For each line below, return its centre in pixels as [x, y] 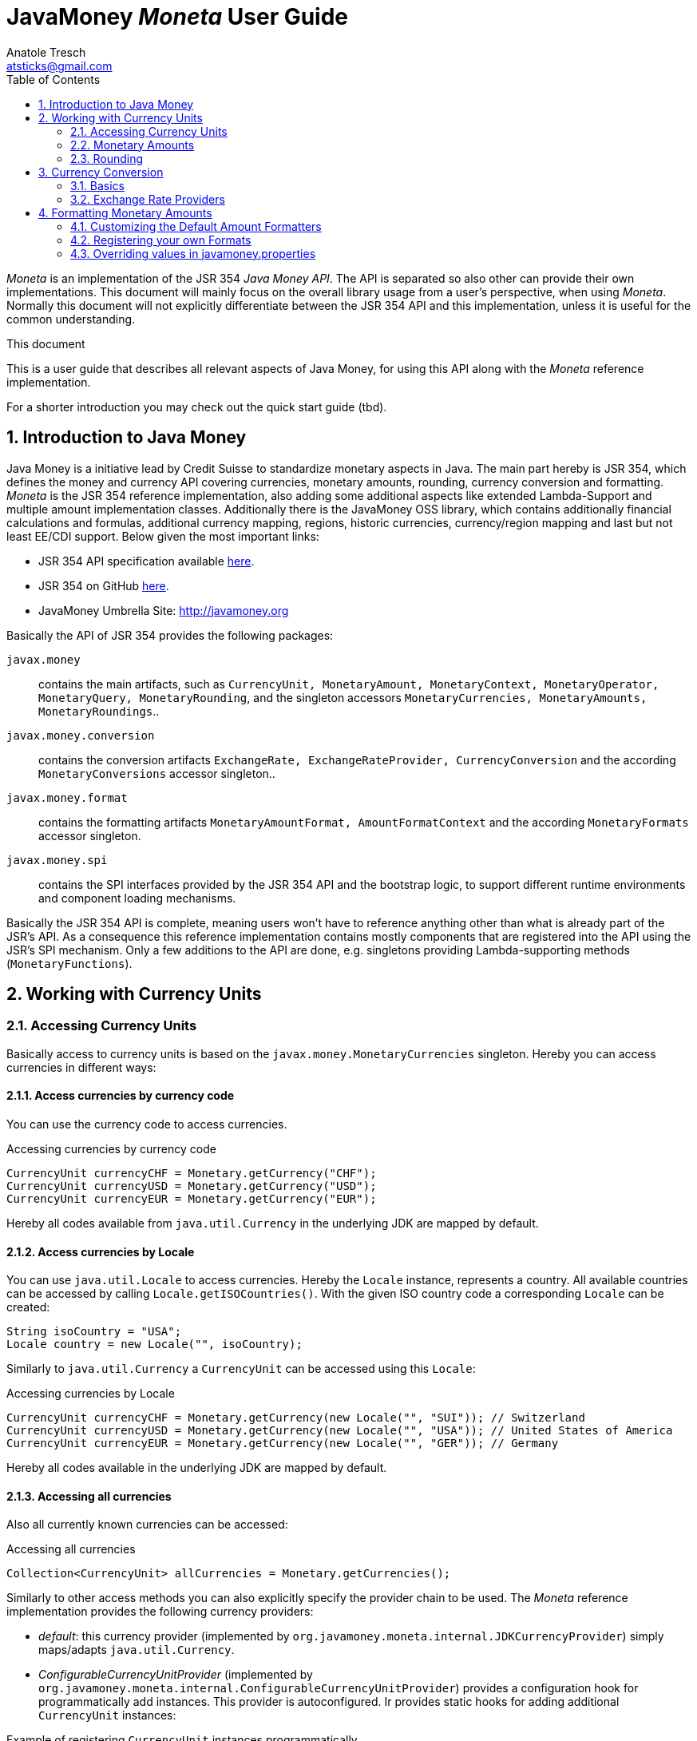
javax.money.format [67, 797]
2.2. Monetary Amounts [133, 145]
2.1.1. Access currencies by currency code [121, 1096]
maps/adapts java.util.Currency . [137, 1650]
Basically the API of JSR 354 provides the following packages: [170, 635]
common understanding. [71, 319]
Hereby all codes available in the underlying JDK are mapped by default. [197, 1468]
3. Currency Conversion [101, 172]
